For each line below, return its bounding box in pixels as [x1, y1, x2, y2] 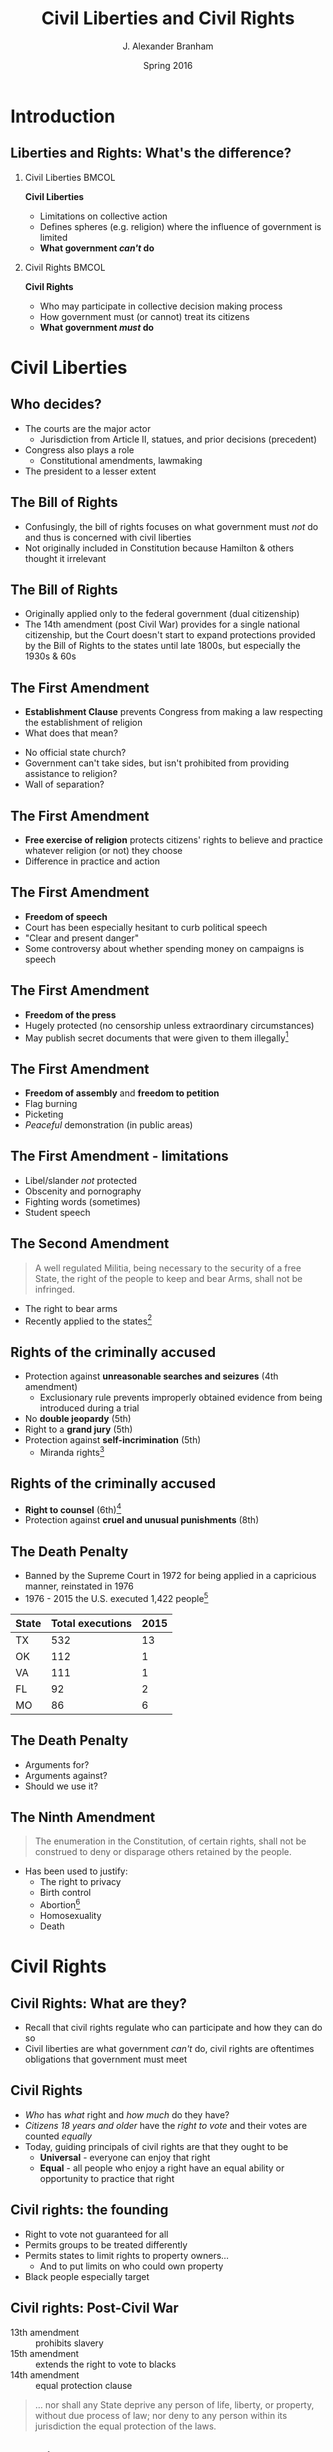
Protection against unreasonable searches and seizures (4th [24, 1370, 279, 1382]
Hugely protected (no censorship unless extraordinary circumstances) [24, 1019, 315, 1031]
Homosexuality [39, 1910, 102, 1922]
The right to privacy [39, 1876, 122, 1888]
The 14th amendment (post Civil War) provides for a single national [24, 618, 300, 631]
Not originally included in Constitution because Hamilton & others [24, 542, 295, 554]
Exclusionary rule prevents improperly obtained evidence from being [39, 1392, 323, 1404]
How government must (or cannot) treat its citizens [39, 310, 250, 322]
